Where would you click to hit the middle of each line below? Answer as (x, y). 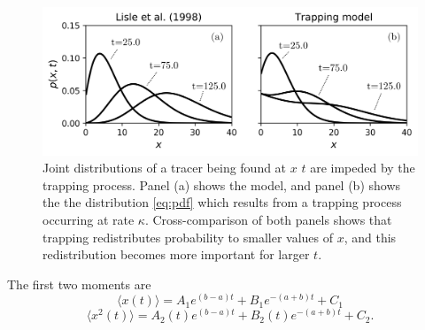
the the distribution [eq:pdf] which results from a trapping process (222, 202)
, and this (370, 237)
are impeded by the (363, 168)
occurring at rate (89, 220)
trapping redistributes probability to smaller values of (188, 237)
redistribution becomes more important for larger (176, 254)
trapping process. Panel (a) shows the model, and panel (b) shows (222, 184)
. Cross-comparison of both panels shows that (268, 220)
